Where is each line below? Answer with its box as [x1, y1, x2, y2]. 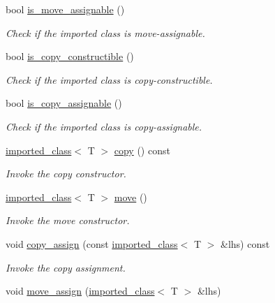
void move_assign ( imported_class [6, 283, 155, 298]
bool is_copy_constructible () [6, 49, 134, 64]
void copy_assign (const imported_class [6, 236, 178, 251]
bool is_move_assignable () [6, 2, 125, 16]
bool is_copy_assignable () [6, 96, 122, 110]
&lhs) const [221, 236, 270, 251]
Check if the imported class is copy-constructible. [6, 72, 213, 87]
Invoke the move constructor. [6, 213, 130, 228]
